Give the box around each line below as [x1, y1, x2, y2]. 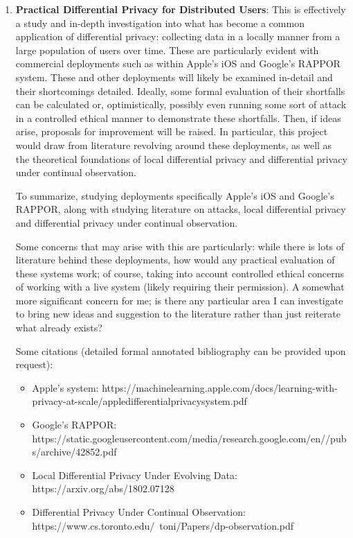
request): [15, 357, 53, 372]
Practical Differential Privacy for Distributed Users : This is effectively [15, 2, 346, 16]
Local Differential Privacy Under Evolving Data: [32, 467, 237, 482]
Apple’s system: [32, 380, 99, 394]
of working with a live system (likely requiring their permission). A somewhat [15, 279, 345, 294]
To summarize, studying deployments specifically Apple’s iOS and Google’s [15, 188, 334, 202]
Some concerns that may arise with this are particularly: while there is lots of [15, 238, 345, 253]
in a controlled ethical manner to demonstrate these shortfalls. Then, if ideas [15, 110, 341, 125]
